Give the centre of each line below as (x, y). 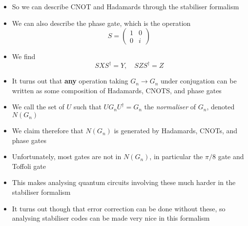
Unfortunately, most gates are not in (67, 156)
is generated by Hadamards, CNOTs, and (176, 131)
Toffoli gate (29, 166)
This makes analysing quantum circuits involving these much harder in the (124, 182)
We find (24, 56)
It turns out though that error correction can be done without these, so (119, 208)
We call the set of (38, 107)
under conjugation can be (198, 81)
